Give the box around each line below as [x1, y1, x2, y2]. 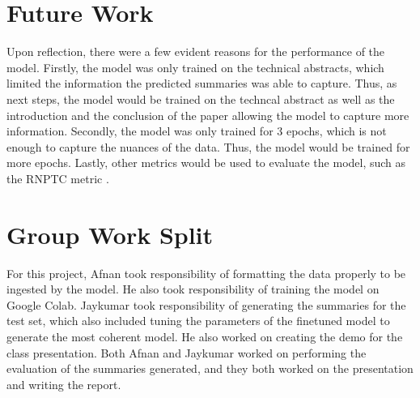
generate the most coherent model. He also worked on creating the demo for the [6, 327, 403, 345]
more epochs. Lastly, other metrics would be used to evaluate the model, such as [6, 154, 406, 171]
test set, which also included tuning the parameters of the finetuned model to [6, 312, 390, 329]
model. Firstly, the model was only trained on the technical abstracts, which [6, 58, 384, 75]
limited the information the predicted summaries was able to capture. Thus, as [6, 75, 397, 92]
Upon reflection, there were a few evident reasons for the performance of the [6, 43, 385, 60]
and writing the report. [6, 375, 121, 392]
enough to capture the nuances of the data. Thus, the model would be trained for [6, 138, 410, 155]
